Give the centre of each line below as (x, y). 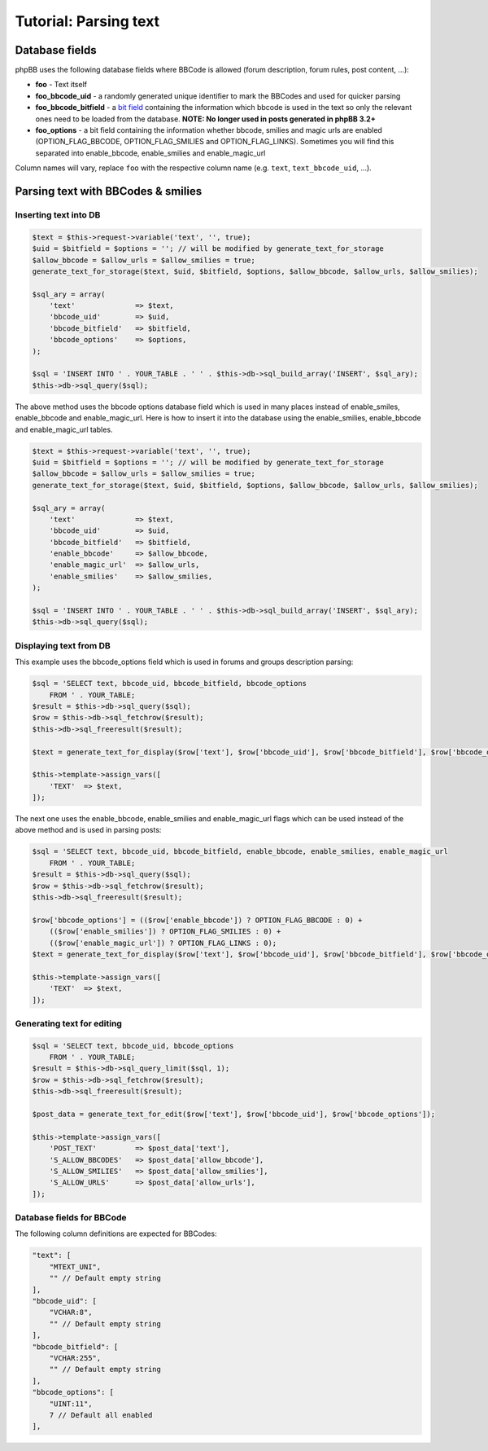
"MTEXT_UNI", (75, 1266)
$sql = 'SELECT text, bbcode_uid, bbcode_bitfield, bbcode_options (170, 684)
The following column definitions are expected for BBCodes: (116, 1233)
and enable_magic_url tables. (64, 429)
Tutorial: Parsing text (87, 21)
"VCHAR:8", (71, 1312)
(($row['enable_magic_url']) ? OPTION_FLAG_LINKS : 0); (163, 943)
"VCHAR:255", (75, 1358)
